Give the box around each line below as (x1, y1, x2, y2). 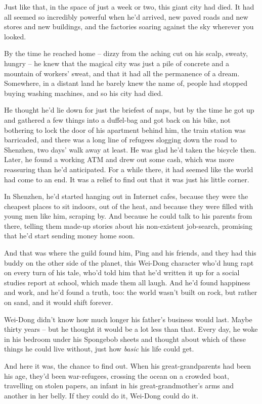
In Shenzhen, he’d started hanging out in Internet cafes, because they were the (4, 191, 248, 201)
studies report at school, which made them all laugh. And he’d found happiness (4, 277, 250, 287)
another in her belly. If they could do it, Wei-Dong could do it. (4, 390, 199, 400)
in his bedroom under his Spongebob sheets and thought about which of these (4, 333, 246, 344)
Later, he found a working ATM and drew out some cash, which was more (4, 154, 234, 165)
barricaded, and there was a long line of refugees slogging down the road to (4, 134, 237, 145)
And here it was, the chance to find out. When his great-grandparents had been (4, 361, 251, 371)
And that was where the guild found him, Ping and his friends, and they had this (4, 247, 256, 258)
